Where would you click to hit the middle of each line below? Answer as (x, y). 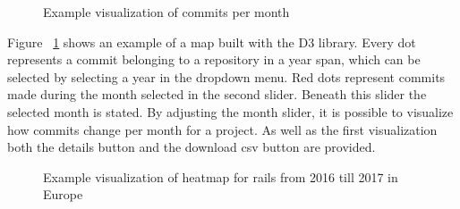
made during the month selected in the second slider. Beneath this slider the (217, 94)
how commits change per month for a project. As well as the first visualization (222, 129)
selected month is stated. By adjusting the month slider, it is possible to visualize (230, 111)
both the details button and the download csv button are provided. (192, 147)
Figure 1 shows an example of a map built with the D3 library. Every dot (212, 42)
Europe (63, 194)
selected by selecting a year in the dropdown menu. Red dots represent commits (226, 76)
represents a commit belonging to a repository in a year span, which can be (214, 59)
